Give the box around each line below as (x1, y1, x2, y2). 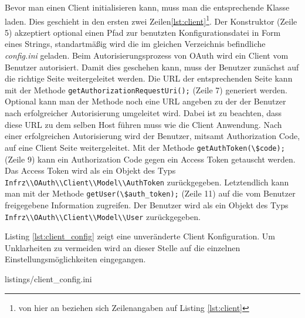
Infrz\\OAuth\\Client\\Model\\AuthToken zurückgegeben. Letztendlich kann (5, 175, 289, 188)
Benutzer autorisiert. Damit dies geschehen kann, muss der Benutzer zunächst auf (5, 60, 299, 73)
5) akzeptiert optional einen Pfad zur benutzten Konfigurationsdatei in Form (5, 26, 281, 38)
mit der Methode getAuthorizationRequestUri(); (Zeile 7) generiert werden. (5, 83, 287, 96)
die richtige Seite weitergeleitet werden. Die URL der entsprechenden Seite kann (5, 72, 293, 84)
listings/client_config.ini (5, 273, 92, 285)
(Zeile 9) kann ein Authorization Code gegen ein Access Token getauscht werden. (5, 153, 296, 165)
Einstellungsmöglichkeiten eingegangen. (5, 253, 146, 265)
